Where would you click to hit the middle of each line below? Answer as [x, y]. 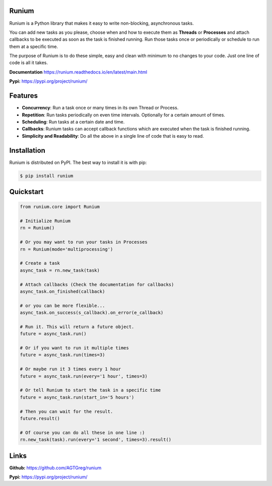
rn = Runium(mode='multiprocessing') [66, 249]
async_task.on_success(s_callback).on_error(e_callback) [92, 313]
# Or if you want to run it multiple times [75, 348]
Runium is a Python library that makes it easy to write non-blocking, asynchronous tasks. [101, 23]
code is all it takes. [28, 63]
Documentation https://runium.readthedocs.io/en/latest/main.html [78, 72]
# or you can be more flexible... [62, 306]
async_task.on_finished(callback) [62, 291]
